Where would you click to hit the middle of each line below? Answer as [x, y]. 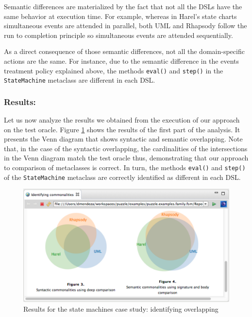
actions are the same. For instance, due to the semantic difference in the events [122, 61]
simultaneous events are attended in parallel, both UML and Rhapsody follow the [126, 26]
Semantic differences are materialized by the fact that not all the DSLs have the [123, 6]
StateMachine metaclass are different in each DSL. [80, 80]
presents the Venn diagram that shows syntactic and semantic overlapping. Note [123, 139]
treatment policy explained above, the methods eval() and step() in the [114, 70]
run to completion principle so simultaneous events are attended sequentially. [118, 35]
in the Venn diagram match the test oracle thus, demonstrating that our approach [126, 158]
